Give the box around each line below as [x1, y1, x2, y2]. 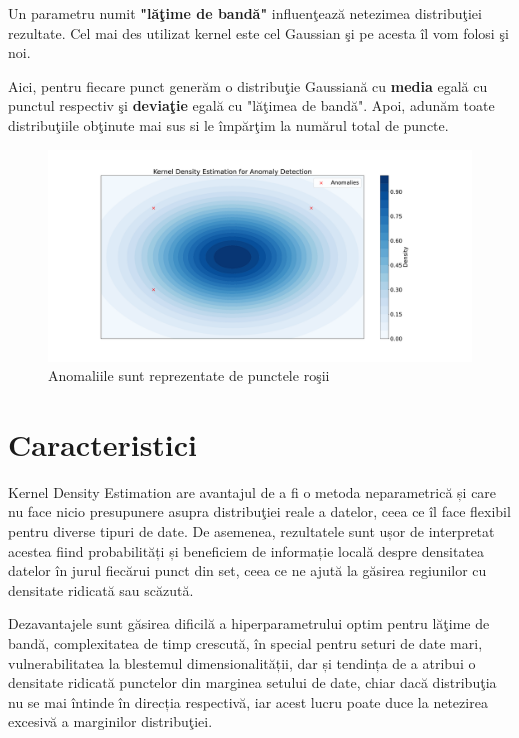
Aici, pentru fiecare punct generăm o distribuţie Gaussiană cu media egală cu [8, 75, 488, 96]
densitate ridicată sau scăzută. [8, 579, 194, 600]
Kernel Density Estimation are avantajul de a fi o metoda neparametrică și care [8, 481, 497, 502]
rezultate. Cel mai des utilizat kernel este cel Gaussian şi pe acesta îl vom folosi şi [8, 22, 509, 43]
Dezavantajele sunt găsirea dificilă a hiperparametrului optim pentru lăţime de [8, 613, 490, 634]
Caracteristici [8, 423, 198, 464]
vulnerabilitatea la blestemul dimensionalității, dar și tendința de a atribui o [8, 652, 476, 673]
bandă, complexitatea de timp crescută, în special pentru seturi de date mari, [8, 633, 483, 654]
